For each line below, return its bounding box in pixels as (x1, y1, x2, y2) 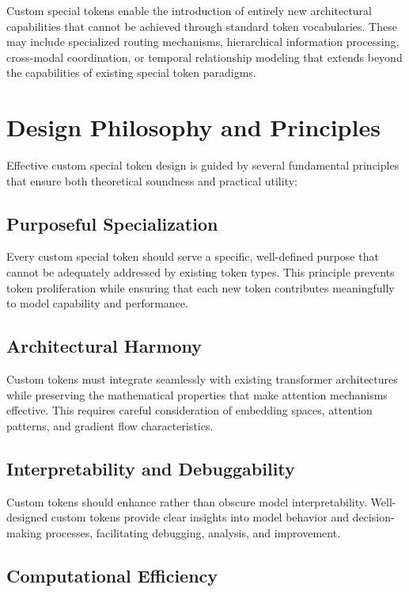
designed (6, 509, 48, 525)
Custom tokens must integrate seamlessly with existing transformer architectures (6, 371, 398, 388)
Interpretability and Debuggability (6, 456, 295, 480)
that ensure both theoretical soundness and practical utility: (6, 172, 297, 189)
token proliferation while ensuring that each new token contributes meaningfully (6, 279, 395, 296)
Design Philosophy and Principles (6, 111, 381, 143)
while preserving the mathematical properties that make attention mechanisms (6, 386, 388, 403)
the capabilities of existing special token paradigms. (6, 64, 256, 81)
